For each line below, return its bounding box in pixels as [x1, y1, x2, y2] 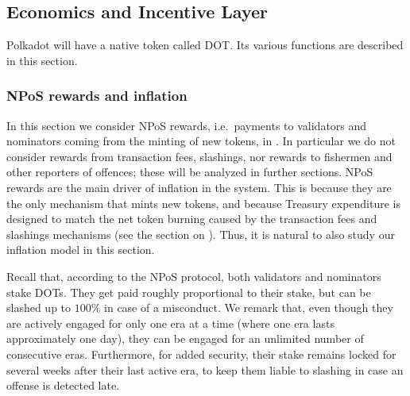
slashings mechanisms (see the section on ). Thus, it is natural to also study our [6, 225, 395, 242]
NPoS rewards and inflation [6, 86, 188, 106]
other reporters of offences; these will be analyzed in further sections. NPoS [6, 163, 373, 180]
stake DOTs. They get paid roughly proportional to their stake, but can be [6, 283, 371, 300]
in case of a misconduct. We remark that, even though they [104, 299, 393, 316]
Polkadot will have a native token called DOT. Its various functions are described [6, 37, 404, 53]
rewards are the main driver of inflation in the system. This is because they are [6, 179, 392, 195]
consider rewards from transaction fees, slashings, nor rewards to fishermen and [6, 148, 393, 164]
